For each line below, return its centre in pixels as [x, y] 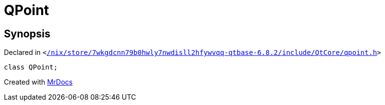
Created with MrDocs [38, 82]
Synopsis [27, 34]
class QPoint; [31, 67]
